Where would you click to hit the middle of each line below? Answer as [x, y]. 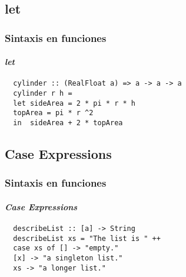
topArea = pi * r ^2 [53, 113]
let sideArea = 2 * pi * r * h [74, 103]
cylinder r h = [43, 94]
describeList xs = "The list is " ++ [87, 238]
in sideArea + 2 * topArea [68, 123]
